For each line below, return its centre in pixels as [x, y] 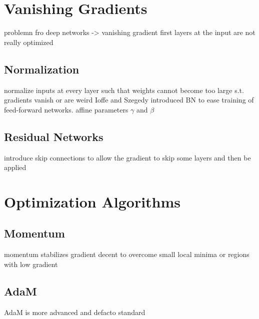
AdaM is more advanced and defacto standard [75, 312]
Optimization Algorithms [92, 201]
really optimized [29, 42]
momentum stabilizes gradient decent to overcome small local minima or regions [127, 254]
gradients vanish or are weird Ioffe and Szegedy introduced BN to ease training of [129, 100]
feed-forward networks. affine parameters [66, 109]
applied [15, 167]
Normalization [42, 69]
